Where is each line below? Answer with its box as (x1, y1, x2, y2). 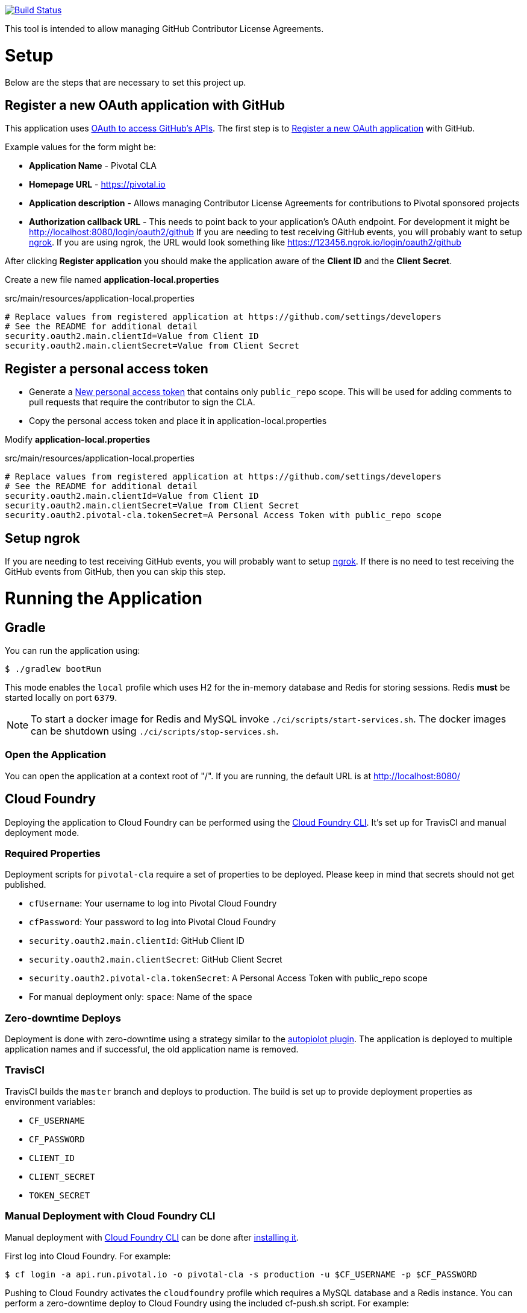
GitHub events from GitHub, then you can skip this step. (5, 566, 226, 577)
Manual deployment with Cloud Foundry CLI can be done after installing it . (5, 1232, 299, 1242)
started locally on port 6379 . (5, 692, 117, 703)
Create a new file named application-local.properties (5, 274, 219, 285)
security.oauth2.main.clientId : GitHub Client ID (29, 935, 245, 946)
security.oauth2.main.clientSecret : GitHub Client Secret (29, 954, 282, 965)
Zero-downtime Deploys (5, 1011, 121, 1024)
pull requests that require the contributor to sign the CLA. (29, 397, 255, 408)
